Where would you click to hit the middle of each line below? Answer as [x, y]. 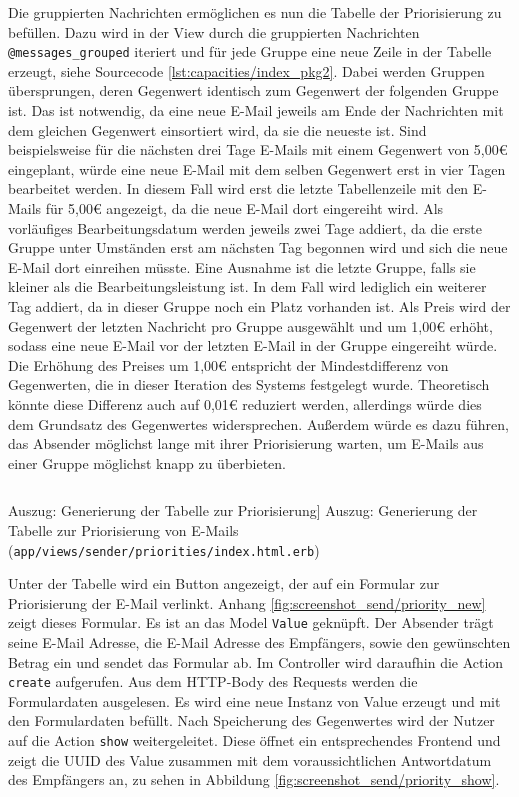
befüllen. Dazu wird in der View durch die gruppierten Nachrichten [214, 31]
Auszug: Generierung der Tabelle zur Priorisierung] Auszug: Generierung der [243, 510]
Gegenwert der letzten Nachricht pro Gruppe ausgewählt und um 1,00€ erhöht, [250, 325]
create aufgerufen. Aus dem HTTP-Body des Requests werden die [213, 681]
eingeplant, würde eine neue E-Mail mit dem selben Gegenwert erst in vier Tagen [257, 168]
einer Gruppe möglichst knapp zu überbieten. [147, 462]
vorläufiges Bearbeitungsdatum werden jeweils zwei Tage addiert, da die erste [245, 227]
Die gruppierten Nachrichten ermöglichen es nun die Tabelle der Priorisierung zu [255, 12]
